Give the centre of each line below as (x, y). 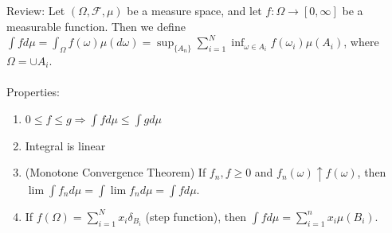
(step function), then (196, 216)
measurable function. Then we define (96, 26)
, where (361, 42)
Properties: (33, 92)
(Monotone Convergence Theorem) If (116, 172)
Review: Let (36, 10)
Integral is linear (65, 145)
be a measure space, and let (194, 10)
